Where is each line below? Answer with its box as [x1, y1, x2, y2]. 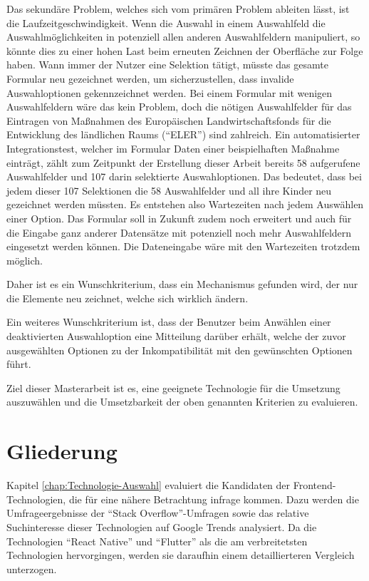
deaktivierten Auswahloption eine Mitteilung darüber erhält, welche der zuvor [6, 329, 346, 344]
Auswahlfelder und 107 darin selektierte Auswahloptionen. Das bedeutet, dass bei [6, 169, 362, 184]
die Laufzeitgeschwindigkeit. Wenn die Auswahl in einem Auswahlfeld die [6, 15, 326, 30]
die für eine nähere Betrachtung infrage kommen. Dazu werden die [68, 491, 359, 506]
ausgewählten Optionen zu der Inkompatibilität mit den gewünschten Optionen [6, 342, 353, 357]
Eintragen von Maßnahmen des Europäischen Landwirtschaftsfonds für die [6, 113, 331, 128]
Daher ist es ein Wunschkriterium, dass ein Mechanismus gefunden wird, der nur [6, 277, 358, 292]
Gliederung [6, 436, 118, 466]
